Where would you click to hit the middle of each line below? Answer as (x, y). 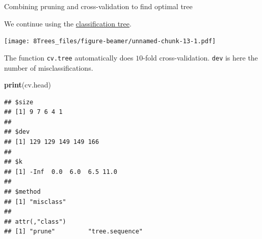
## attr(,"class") (35, 221)
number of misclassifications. (49, 67)
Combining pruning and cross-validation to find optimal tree (98, 6)
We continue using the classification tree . (68, 23)
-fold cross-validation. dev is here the (200, 57)
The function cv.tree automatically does (69, 57)
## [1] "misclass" (35, 202)
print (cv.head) (28, 85)
